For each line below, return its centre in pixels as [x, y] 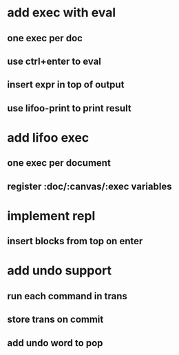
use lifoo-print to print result [70, 108]
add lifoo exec [48, 137]
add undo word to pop [55, 343]
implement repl [51, 216]
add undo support [60, 271]
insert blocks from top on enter [75, 241]
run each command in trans [67, 296]
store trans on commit [55, 320]
